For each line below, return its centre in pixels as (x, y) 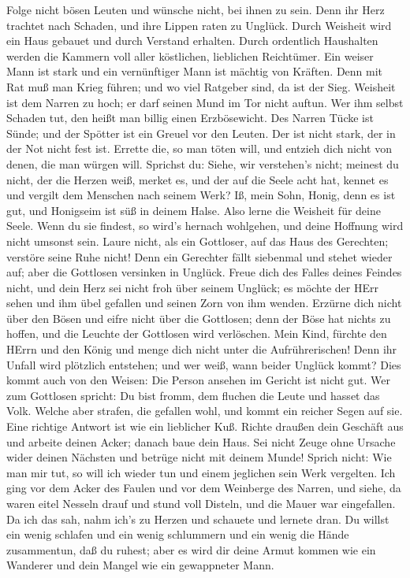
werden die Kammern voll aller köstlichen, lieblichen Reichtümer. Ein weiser (190, 56)
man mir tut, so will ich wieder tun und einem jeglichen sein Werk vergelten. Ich (201, 472)
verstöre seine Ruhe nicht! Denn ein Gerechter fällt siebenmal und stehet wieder (199, 256)
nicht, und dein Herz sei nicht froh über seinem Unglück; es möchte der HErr (192, 287)
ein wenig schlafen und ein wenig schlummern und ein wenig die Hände (178, 534)
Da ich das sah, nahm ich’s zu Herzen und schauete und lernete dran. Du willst (198, 519)
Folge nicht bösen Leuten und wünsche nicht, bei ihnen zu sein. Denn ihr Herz (196, 9)
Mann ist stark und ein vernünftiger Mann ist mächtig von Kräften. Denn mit (195, 71)
